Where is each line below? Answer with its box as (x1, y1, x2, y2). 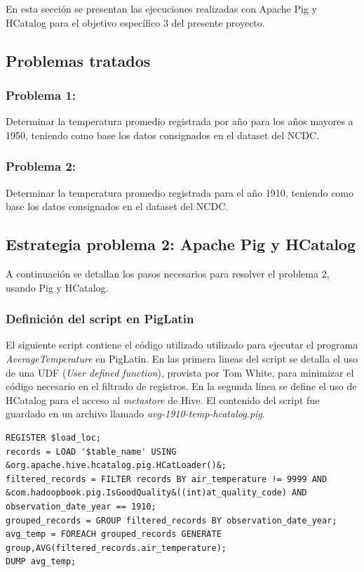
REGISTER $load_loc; (6, 432, 102, 443)
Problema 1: (6, 86, 76, 103)
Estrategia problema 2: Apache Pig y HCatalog (6, 233, 356, 255)
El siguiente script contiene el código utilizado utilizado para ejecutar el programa (6, 337, 358, 352)
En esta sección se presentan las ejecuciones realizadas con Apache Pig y (6, 1, 317, 15)
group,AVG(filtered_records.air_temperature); (6, 542, 227, 553)
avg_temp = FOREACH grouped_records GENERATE (6, 529, 222, 540)
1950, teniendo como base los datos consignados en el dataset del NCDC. (6, 127, 320, 142)
